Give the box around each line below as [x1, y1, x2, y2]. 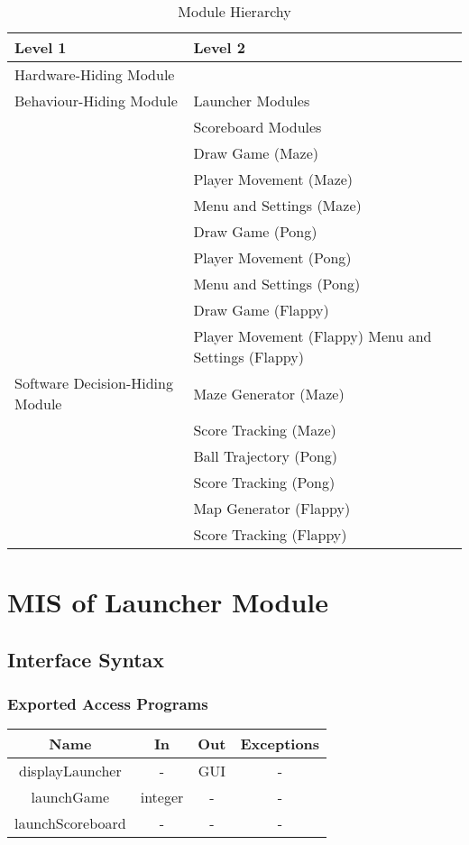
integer [140, 786, 184, 808]
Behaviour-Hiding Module [14, 90, 178, 111]
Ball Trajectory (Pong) [193, 445, 338, 466]
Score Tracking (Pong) [193, 472, 336, 492]
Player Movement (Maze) [193, 169, 354, 189]
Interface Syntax [7, 645, 165, 673]
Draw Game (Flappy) [193, 299, 329, 320]
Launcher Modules [193, 90, 310, 111]
